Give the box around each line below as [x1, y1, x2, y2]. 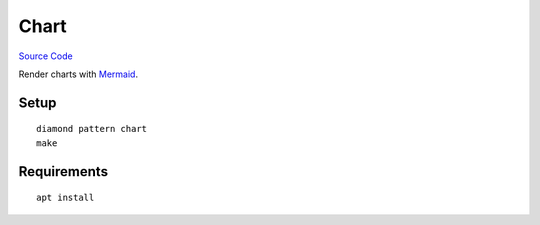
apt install [36, 192, 95, 204]
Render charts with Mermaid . [18, 68, 139, 80]
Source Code [18, 50, 74, 62]
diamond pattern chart [36, 123, 148, 135]
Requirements [18, 163, 109, 180]
